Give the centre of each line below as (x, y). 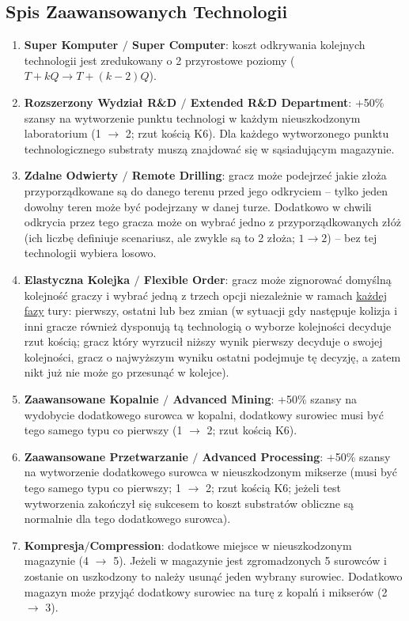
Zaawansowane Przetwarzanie (106, 456)
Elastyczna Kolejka (77, 279)
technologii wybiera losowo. (90, 253)
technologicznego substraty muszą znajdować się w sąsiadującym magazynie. (209, 148)
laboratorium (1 (62, 133)
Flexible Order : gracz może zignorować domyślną (267, 279)
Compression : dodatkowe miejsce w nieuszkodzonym (221, 545)
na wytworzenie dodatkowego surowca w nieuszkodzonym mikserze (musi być (211, 472)
